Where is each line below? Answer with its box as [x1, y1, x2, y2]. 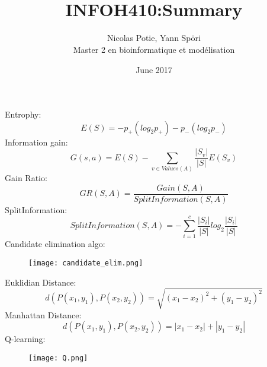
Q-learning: [5, 333, 46, 345]
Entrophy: [5, 108, 41, 121]
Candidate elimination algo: [5, 238, 105, 250]
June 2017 [136, 63, 172, 75]
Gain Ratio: [5, 172, 47, 184]
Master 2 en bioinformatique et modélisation [73, 43, 235, 55]
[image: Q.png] [28, 354, 88, 363]
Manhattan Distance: [5, 308, 82, 321]
